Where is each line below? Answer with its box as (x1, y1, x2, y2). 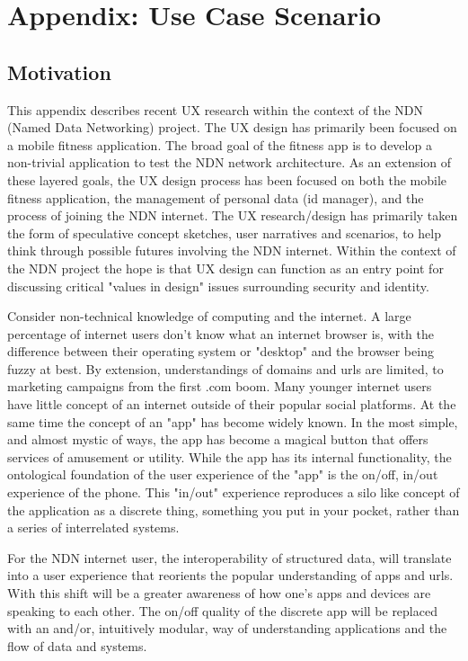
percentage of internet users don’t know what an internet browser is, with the (7, 324, 434, 343)
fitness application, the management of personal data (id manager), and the (7, 188, 424, 207)
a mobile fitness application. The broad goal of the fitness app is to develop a (7, 135, 432, 154)
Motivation (7, 58, 111, 85)
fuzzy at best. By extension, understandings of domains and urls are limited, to (7, 359, 444, 378)
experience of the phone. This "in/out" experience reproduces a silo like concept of (7, 483, 460, 502)
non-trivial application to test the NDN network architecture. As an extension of (7, 153, 452, 172)
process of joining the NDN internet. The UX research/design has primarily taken (7, 206, 458, 225)
